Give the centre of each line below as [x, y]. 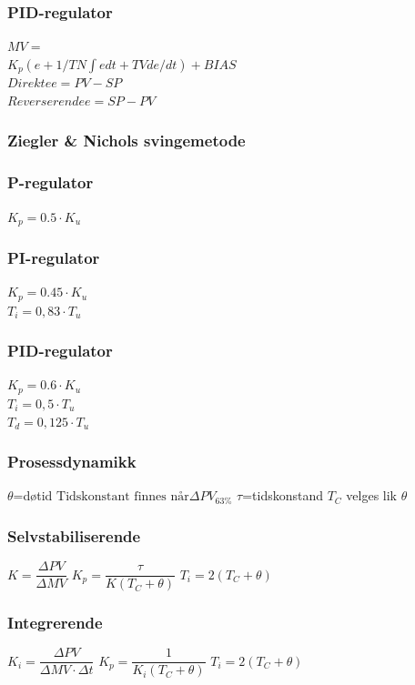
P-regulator [51, 182]
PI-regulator [54, 257]
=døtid [33, 495]
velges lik [371, 495]
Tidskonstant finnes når [123, 497]
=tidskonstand [283, 495]
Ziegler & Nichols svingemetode [127, 141]
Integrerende [55, 623]
